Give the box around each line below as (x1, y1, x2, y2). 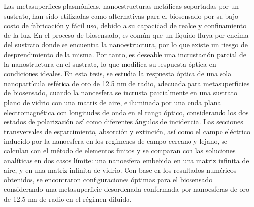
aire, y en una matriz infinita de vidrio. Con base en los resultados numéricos (4, 165, 237, 175)
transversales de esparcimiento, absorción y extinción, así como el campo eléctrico (4, 126, 250, 136)
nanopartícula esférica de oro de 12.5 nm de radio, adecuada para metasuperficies (4, 78, 250, 88)
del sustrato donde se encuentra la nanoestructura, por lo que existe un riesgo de (4, 39, 248, 50)
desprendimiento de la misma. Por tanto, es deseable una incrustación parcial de (4, 49, 246, 59)
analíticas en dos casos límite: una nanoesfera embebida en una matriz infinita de (4, 155, 249, 165)
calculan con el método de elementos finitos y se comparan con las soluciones (4, 145, 236, 155)
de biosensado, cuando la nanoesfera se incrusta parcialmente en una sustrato (4, 88, 237, 98)
